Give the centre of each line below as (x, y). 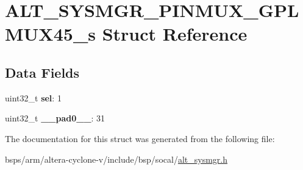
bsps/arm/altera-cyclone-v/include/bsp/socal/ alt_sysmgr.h (116, 159)
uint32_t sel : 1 (33, 97)
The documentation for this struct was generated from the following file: (140, 138)
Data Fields (42, 72)
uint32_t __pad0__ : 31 (55, 118)
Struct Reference (175, 34)
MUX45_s (50, 34)
